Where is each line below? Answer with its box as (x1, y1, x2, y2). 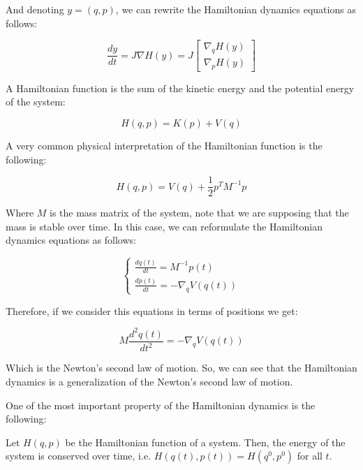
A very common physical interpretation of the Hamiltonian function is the (6, 138, 323, 153)
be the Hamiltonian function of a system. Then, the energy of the (65, 434, 346, 449)
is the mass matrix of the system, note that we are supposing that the (50, 205, 349, 220)
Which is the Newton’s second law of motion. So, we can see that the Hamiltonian (6, 360, 357, 375)
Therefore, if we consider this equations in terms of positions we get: (6, 303, 298, 318)
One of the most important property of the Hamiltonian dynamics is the (6, 397, 316, 412)
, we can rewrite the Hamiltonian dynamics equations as (115, 2, 356, 16)
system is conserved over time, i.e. (6, 448, 151, 463)
